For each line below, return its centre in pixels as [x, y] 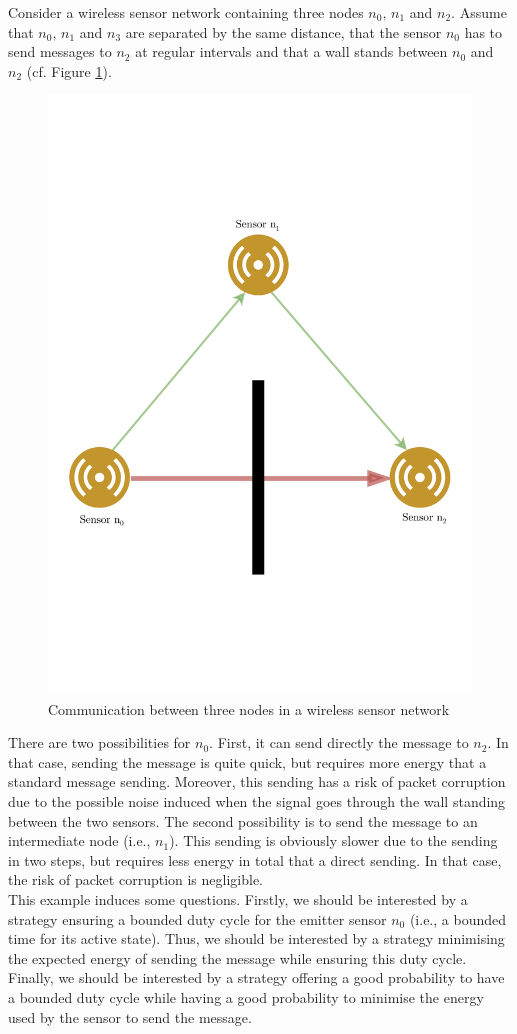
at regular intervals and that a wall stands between [291, 51]
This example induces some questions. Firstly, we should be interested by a [238, 899]
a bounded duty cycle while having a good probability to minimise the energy [246, 996]
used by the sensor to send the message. [130, 1016]
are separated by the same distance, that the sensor [283, 31]
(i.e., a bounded [458, 918]
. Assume [479, 12]
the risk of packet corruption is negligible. [136, 879]
